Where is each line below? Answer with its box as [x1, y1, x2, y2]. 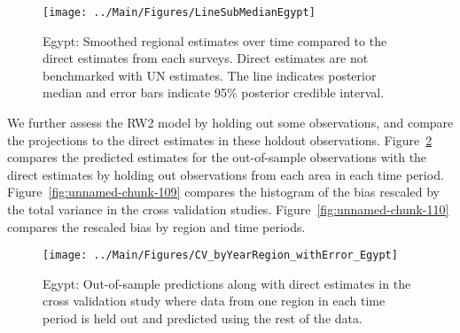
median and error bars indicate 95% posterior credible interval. [43, 83, 385, 102]
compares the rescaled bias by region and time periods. [7, 217, 306, 236]
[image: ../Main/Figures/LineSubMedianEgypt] [43, 6, 316, 19]
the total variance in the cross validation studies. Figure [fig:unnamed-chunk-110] [7, 200, 449, 218]
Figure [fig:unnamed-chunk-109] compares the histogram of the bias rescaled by [7, 182, 440, 201]
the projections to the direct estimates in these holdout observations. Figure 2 [7, 130, 433, 149]
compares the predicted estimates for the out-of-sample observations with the [7, 148, 427, 166]
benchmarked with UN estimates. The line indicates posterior [43, 66, 377, 84]
